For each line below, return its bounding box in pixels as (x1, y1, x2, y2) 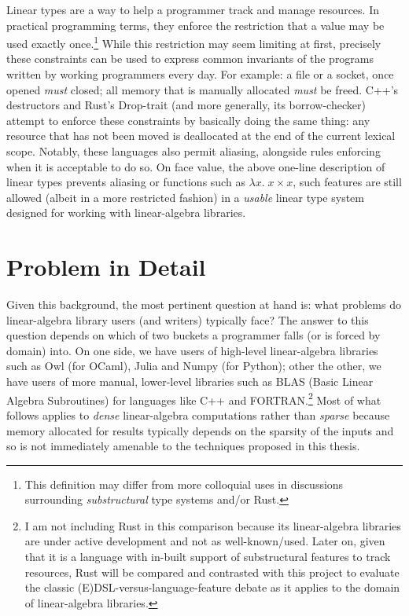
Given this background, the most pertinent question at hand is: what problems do (6, 296, 401, 313)
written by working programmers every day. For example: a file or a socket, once (6, 66, 394, 82)
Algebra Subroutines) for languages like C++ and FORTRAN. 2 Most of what (6, 389, 381, 408)
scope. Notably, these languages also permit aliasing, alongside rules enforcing (6, 143, 381, 159)
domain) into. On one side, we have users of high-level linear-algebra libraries (6, 342, 378, 358)
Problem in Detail (6, 251, 206, 283)
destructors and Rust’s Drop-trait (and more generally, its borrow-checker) (6, 97, 366, 113)
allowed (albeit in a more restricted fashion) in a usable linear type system (6, 189, 364, 205)
